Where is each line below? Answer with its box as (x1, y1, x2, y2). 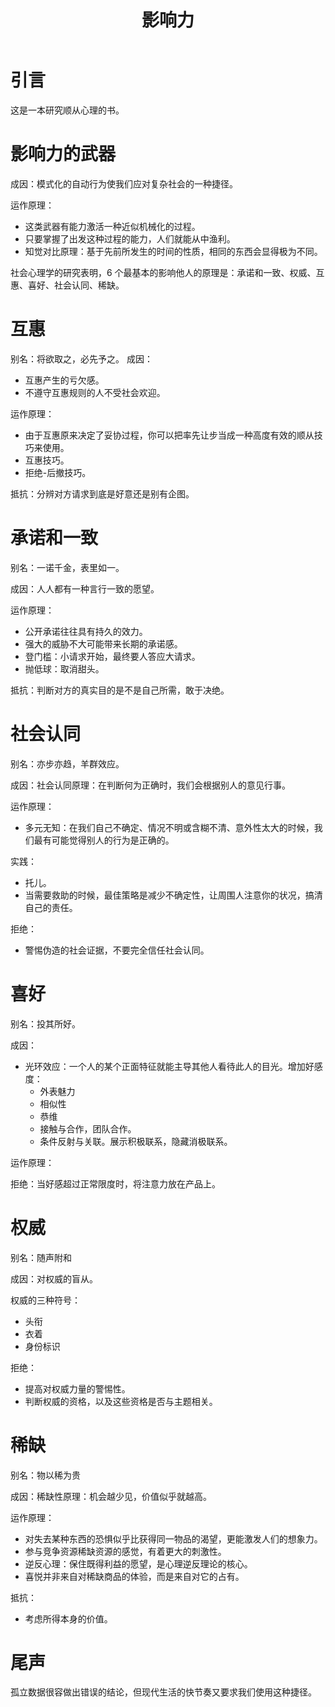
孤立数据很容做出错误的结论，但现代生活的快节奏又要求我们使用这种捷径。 (10, 1686, 317, 1698)
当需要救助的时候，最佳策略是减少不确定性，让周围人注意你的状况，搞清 (24, 889, 323, 901)
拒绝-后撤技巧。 (24, 466, 92, 478)
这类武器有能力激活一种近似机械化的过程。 (24, 220, 201, 232)
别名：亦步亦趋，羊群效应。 (10, 757, 125, 770)
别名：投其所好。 (10, 1017, 81, 1030)
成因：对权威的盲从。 (10, 1272, 98, 1285)
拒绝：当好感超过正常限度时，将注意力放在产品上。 (10, 1177, 221, 1190)
